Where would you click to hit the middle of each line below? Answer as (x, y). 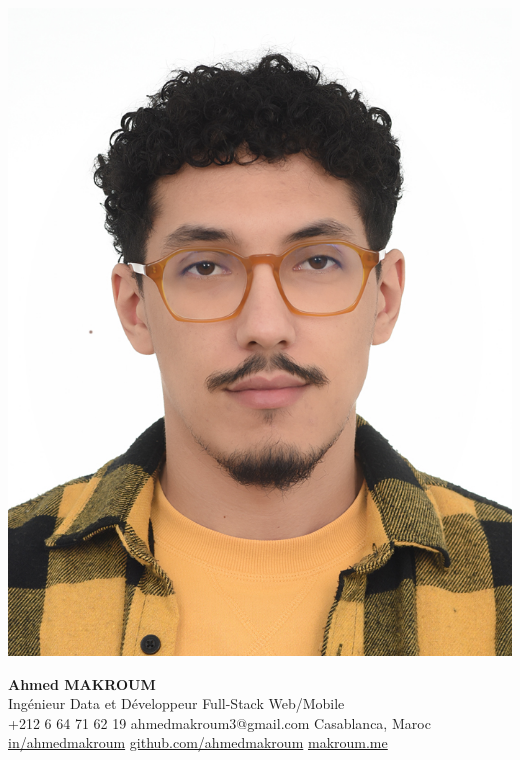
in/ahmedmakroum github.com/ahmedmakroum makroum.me (198, 742)
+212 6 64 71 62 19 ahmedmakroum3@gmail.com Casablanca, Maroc (219, 722)
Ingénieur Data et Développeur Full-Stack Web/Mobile (176, 703)
